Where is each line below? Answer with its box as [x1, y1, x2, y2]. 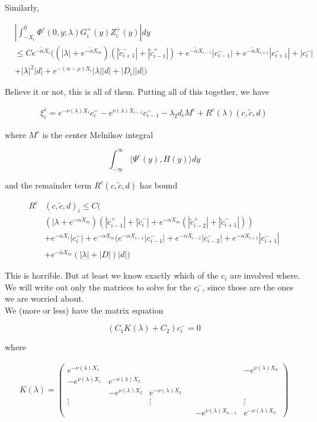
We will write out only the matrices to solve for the [5, 280, 191, 293]
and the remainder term [5, 178, 92, 191]
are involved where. [230, 269, 300, 282]
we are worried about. [5, 292, 84, 305]
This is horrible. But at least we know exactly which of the [5, 269, 219, 282]
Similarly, [5, 1, 39, 13]
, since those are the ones [202, 280, 294, 293]
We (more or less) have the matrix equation [5, 303, 164, 316]
